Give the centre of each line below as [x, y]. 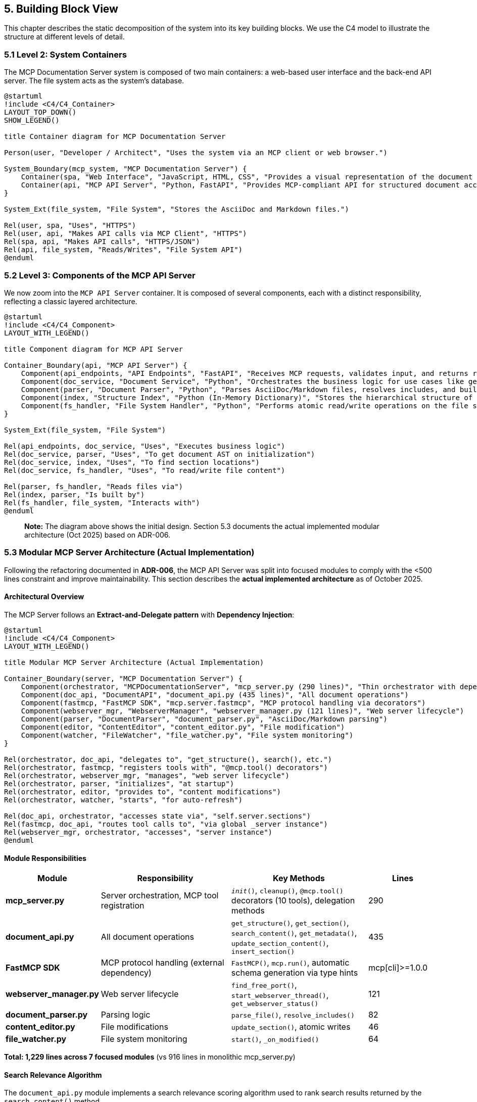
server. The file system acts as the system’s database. [94, 81]
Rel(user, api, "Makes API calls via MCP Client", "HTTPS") [126, 234]
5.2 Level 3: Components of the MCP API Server [100, 275]
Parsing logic [126, 1015]
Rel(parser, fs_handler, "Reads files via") [94, 486]
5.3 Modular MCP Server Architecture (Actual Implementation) [129, 553]
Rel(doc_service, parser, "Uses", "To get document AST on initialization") [160, 454]
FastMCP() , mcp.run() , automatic [290, 963]
